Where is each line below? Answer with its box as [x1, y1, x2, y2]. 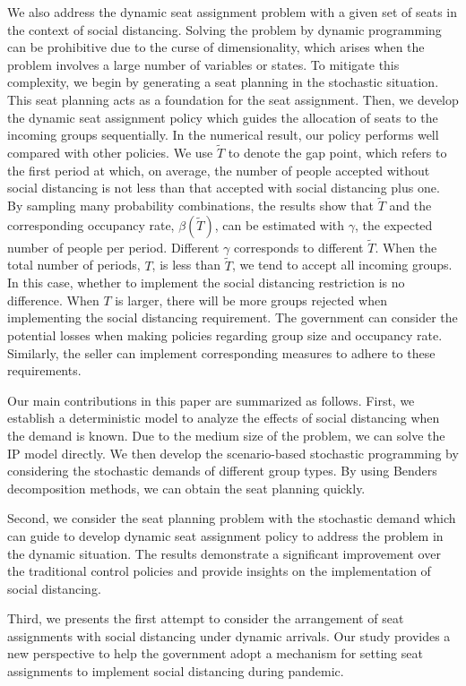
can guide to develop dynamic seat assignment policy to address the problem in [7, 526, 444, 545]
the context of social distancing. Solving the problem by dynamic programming [7, 20, 442, 39]
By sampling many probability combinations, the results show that [7, 195, 375, 214]
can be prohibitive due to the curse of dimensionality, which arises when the [7, 38, 425, 56]
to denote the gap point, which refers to [228, 142, 447, 161]
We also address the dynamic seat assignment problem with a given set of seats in [7, 3, 457, 21]
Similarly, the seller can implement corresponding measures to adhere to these [7, 343, 436, 362]
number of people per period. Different [7, 237, 220, 256]
